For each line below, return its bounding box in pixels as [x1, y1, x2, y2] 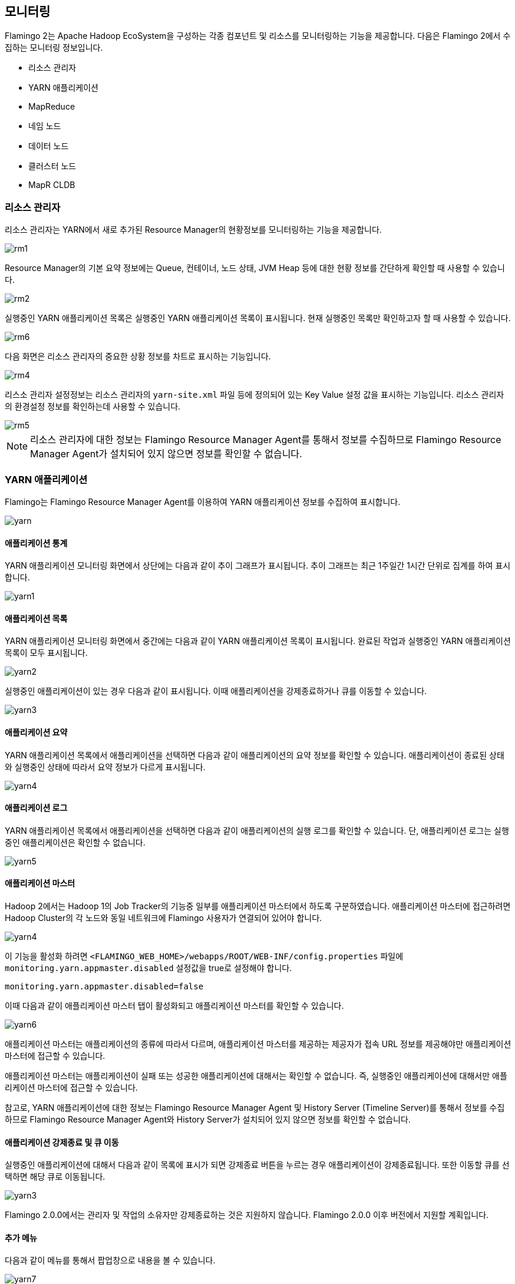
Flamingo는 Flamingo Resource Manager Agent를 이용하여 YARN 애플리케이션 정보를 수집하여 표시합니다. [5, 496, 401, 507]
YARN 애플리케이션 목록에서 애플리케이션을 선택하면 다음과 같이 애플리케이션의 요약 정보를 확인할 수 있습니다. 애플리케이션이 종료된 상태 [5, 750, 504, 760]
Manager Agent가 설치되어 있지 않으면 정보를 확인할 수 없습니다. [30, 448, 302, 460]
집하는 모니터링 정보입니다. [5, 42, 103, 53]
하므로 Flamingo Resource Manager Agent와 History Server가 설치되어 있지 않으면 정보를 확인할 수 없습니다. [5, 1114, 411, 1125]
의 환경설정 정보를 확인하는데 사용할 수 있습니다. [5, 401, 181, 412]
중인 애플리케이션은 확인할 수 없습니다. [5, 837, 146, 847]
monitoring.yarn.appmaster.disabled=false [5, 982, 204, 992]
